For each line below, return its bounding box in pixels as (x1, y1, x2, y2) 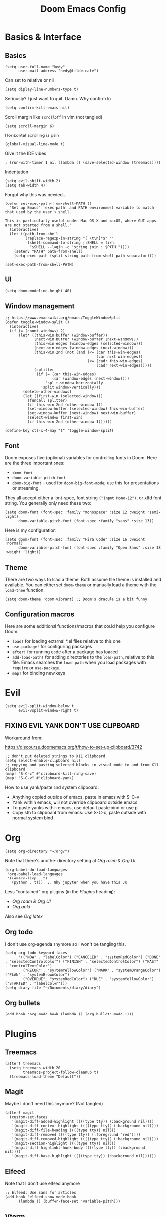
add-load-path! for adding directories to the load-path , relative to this (12, 654, 155, 660)
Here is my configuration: (5, 527, 57, 533)
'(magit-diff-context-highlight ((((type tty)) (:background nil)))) (11, 1123, 159, 1129)
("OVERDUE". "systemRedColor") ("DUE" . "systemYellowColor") (23, 976, 154, 981)
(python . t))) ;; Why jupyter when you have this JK (11, 880, 127, 885)
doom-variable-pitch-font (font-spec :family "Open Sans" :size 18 (18, 545, 161, 550)
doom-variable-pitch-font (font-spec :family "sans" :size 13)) (18, 519, 154, 524)
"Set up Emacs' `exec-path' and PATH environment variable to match (9, 205, 154, 210)
